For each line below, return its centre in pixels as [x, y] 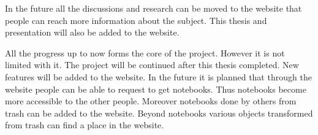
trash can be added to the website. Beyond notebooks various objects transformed [159, 113]
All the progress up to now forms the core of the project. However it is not [145, 52]
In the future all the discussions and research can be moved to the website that [153, 8]
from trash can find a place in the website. [85, 125]
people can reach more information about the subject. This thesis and [136, 20]
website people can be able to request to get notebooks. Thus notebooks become [156, 89]
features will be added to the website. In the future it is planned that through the [158, 76]
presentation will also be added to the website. [92, 32]
